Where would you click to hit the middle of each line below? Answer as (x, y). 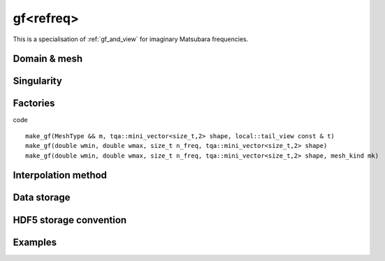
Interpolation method (60, 176)
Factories (34, 104)
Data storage (42, 198)
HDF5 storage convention (70, 220)
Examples (35, 242)
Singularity (37, 81)
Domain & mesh (48, 59)
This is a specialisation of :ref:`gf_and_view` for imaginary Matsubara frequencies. (131, 39)
